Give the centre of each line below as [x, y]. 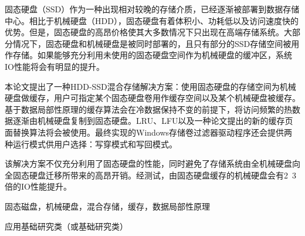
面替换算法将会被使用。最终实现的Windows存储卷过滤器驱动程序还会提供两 [149, 132]
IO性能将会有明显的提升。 [55, 66]
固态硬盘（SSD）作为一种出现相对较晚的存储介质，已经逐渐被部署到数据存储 [152, 9]
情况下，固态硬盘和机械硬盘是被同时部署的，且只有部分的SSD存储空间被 [152, 43]
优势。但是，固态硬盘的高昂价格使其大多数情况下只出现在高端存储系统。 [144, 32]
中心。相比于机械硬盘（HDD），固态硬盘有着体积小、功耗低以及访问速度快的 [152, 20]
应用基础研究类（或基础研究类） [66, 226]
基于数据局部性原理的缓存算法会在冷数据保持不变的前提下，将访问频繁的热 [148, 109]
